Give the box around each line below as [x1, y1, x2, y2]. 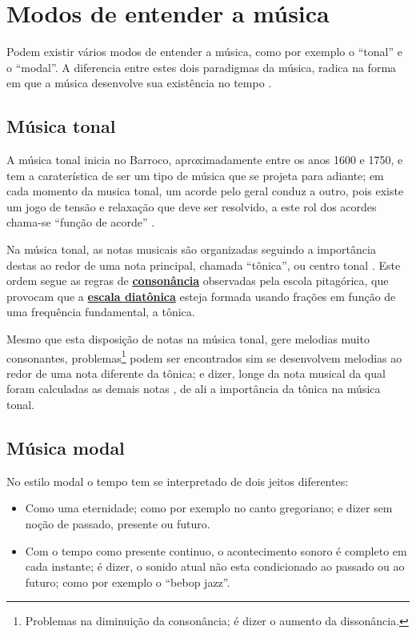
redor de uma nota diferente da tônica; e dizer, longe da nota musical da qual [6, 364, 386, 381]
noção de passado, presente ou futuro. [25, 516, 210, 532]
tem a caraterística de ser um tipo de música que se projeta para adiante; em [6, 167, 384, 183]
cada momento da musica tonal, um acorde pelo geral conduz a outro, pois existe [6, 183, 404, 199]
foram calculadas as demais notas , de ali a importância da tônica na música [6, 380, 381, 397]
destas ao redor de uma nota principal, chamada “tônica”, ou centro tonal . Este [6, 256, 401, 273]
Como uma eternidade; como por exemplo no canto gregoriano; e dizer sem [25, 500, 393, 516]
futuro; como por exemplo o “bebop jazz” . [25, 573, 230, 590]
